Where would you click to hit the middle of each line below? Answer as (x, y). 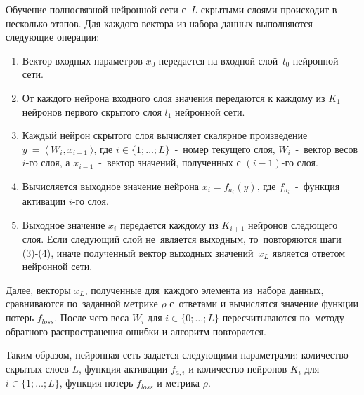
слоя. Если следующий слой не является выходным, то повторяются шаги (182, 239)
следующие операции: (53, 37)
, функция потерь (96, 383)
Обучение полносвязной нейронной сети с (96, 9)
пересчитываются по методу (283, 317)
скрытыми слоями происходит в (269, 9)
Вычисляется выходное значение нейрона (110, 186)
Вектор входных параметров (82, 60)
